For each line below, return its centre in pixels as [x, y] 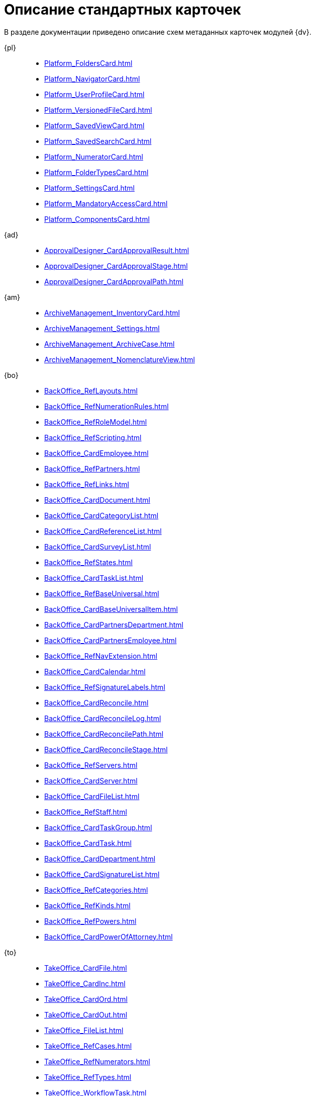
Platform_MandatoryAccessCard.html [106, 203]
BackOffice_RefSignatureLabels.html [105, 687]
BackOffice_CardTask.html [88, 843]
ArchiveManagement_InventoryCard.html [112, 312]
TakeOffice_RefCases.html [88, 1046]
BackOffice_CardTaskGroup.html [98, 827]
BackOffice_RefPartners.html [92, 468]
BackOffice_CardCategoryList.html [101, 515]
